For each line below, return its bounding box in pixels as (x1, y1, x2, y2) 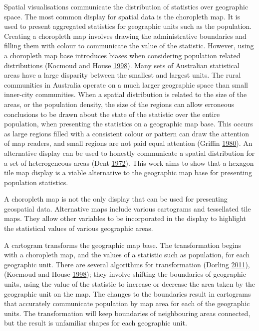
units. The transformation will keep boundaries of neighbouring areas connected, (4, 308, 251, 318)
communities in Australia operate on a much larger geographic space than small (4, 79, 248, 90)
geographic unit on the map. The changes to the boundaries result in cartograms (4, 288, 251, 299)
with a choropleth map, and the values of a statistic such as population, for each (4, 249, 250, 260)
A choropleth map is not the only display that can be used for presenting (4, 194, 228, 204)
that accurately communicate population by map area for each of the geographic (4, 298, 250, 309)
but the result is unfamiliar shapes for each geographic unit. (4, 318, 187, 328)
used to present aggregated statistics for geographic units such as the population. (4, 21, 252, 31)
